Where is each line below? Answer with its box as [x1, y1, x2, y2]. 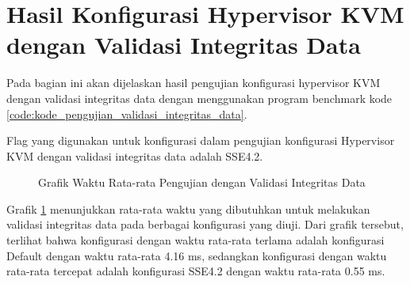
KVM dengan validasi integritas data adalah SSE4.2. [6, 147, 263, 164]
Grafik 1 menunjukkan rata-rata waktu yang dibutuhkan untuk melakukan [6, 200, 370, 217]
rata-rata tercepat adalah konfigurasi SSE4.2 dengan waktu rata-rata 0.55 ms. [6, 263, 385, 279]
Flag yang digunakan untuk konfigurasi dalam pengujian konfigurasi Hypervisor [6, 132, 395, 149]
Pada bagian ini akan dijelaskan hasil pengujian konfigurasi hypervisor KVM [6, 74, 381, 91]
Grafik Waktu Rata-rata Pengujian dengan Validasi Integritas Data [38, 174, 366, 191]
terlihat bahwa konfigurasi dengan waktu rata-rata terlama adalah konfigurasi [6, 232, 385, 248]
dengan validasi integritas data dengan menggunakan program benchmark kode [6, 89, 393, 106]
